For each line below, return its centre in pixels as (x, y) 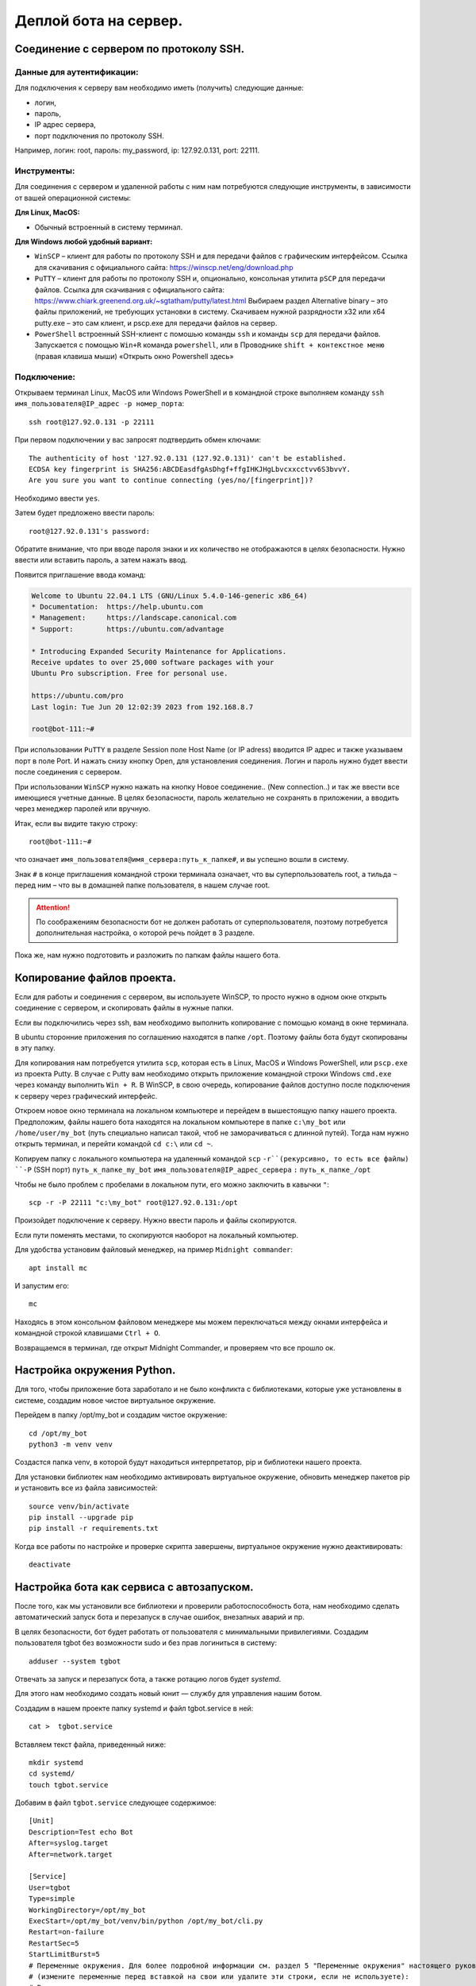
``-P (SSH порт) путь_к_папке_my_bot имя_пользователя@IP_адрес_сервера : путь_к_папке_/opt (193, 1170)
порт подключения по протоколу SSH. (99, 136)
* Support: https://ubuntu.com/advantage (128, 629)
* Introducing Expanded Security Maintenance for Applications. (159, 651)
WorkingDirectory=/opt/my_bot (88, 1910)
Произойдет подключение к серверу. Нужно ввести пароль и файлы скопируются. (156, 1220)
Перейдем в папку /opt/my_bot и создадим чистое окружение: (121, 1415)
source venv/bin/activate (79, 1506)
